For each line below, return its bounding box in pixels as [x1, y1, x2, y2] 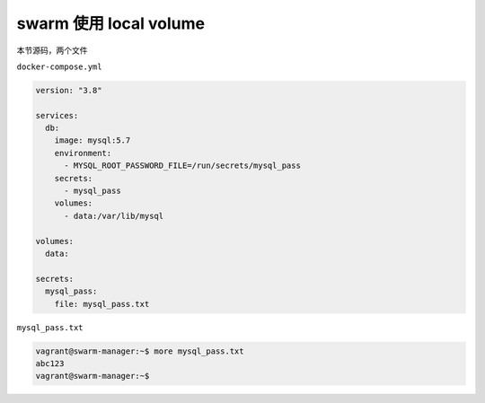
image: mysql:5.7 [54, 136, 131, 145]
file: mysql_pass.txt [54, 299, 150, 309]
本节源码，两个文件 [16, 45, 88, 56]
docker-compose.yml [16, 61, 102, 72]
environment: [54, 148, 112, 158]
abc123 [35, 358, 65, 368]
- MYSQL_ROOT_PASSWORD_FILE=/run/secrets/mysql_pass [64, 161, 301, 171]
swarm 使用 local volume [16, 13, 206, 33]
